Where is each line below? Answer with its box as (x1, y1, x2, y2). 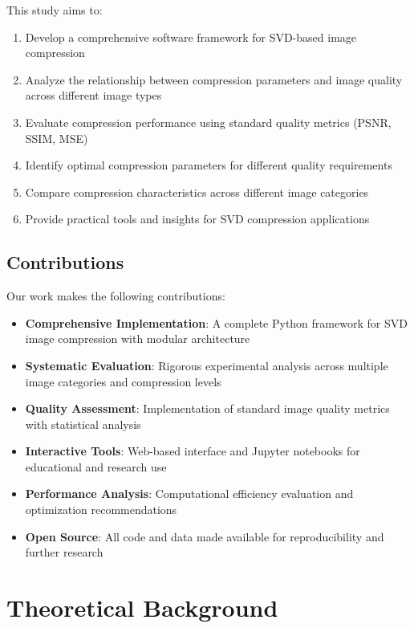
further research (25, 544, 103, 561)
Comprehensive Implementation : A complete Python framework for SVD (25, 314, 408, 331)
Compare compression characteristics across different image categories (25, 183, 369, 200)
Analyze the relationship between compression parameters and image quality (25, 71, 403, 88)
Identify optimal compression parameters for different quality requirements (25, 157, 392, 173)
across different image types (25, 87, 162, 104)
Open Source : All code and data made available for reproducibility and (25, 528, 384, 544)
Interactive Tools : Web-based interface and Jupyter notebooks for (25, 442, 360, 459)
